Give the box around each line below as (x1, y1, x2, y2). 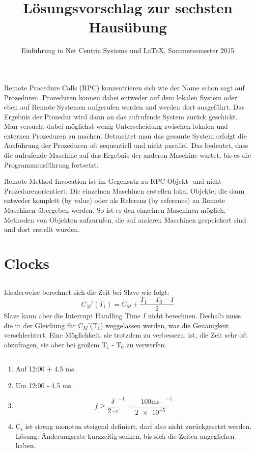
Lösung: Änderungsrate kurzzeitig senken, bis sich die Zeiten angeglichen (15, 430, 235, 441)
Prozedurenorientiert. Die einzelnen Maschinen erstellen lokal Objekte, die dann (4, 185, 245, 196)
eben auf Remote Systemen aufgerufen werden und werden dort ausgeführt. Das (4, 102, 245, 112)
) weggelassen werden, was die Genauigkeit (100, 320, 229, 330)
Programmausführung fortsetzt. (4, 159, 99, 169)
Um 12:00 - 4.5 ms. (15, 380, 73, 390)
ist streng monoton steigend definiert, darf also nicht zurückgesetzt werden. (25, 421, 252, 431)
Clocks (4, 253, 50, 273)
